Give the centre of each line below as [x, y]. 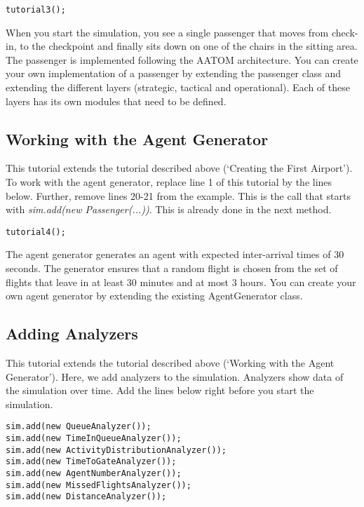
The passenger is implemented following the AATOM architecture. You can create [182, 59]
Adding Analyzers [72, 333]
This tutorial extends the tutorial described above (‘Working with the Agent [170, 363]
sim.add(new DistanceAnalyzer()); [86, 497]
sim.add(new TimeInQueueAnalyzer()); [94, 439]
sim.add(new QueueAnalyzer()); [79, 427]
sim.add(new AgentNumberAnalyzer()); [94, 474]
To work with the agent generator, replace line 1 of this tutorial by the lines [169, 182]
